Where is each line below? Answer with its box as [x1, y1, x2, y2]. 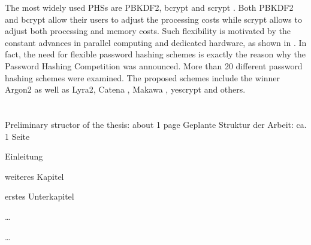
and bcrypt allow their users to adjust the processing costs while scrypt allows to [5, 13, 302, 25]
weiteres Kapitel [5, 170, 64, 182]
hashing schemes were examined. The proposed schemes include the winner [5, 71, 280, 84]
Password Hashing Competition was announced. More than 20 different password [5, 59, 303, 72]
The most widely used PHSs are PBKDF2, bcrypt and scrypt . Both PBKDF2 [5, 1, 294, 13]
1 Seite [5, 130, 30, 142]
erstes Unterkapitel [5, 190, 74, 203]
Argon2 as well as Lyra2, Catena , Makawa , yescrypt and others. [5, 83, 246, 96]
